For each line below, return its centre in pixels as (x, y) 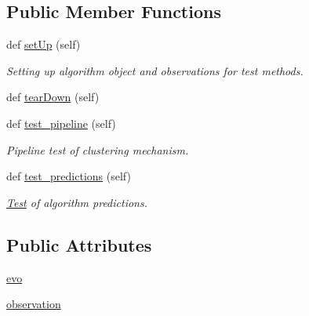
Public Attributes (79, 244)
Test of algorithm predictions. (77, 202)
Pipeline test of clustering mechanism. (98, 149)
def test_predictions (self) (69, 176)
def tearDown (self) (53, 97)
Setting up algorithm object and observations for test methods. (155, 70)
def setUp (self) (44, 44)
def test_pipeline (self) (61, 123)
